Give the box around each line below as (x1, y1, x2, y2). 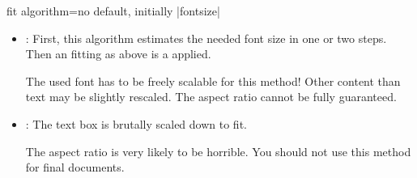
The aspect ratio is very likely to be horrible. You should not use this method (25, 142, 411, 159)
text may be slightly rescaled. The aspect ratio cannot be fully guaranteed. (25, 88, 397, 105)
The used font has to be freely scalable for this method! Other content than (25, 72, 401, 89)
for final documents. (25, 159, 125, 176)
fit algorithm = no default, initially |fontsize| (6, 2, 220, 19)
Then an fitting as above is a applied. (25, 45, 211, 62)
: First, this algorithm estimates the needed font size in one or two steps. (25, 29, 387, 46)
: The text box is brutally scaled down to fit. (25, 115, 247, 132)
